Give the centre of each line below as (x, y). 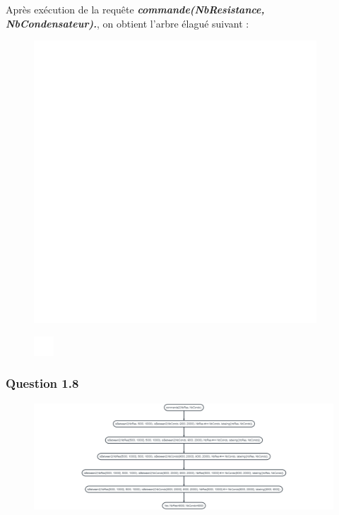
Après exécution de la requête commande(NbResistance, (135, 9)
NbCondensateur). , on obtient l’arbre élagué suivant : (127, 23)
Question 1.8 (42, 383)
